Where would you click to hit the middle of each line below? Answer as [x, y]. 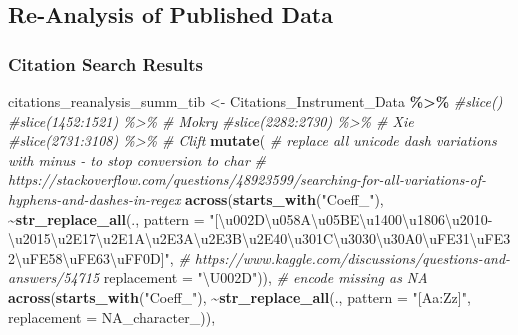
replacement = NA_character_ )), [112, 316]
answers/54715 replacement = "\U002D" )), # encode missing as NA [218, 277]
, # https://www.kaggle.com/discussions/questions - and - [340, 257]
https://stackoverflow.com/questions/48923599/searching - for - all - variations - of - [247, 179]
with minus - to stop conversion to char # [137, 159]
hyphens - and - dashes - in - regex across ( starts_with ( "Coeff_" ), [196, 198]
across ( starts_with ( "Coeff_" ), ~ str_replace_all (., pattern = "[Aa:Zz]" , [239, 296]
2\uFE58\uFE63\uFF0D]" [89, 257]
